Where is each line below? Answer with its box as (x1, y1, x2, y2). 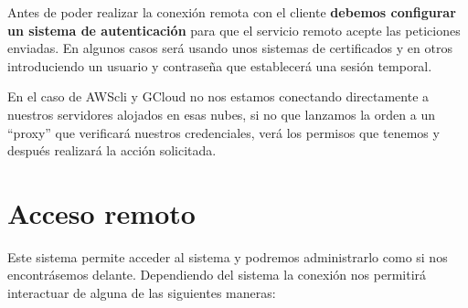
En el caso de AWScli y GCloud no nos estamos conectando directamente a (7, 87, 430, 106)
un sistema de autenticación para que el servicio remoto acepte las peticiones (7, 20, 461, 39)
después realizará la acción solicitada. (7, 141, 217, 160)
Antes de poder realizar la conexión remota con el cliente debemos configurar (7, 3, 456, 21)
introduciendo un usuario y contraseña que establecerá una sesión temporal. (7, 56, 432, 75)
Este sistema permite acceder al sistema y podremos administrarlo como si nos (7, 247, 448, 266)
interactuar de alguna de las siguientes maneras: (7, 283, 276, 303)
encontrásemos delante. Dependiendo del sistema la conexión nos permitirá (7, 265, 427, 284)
